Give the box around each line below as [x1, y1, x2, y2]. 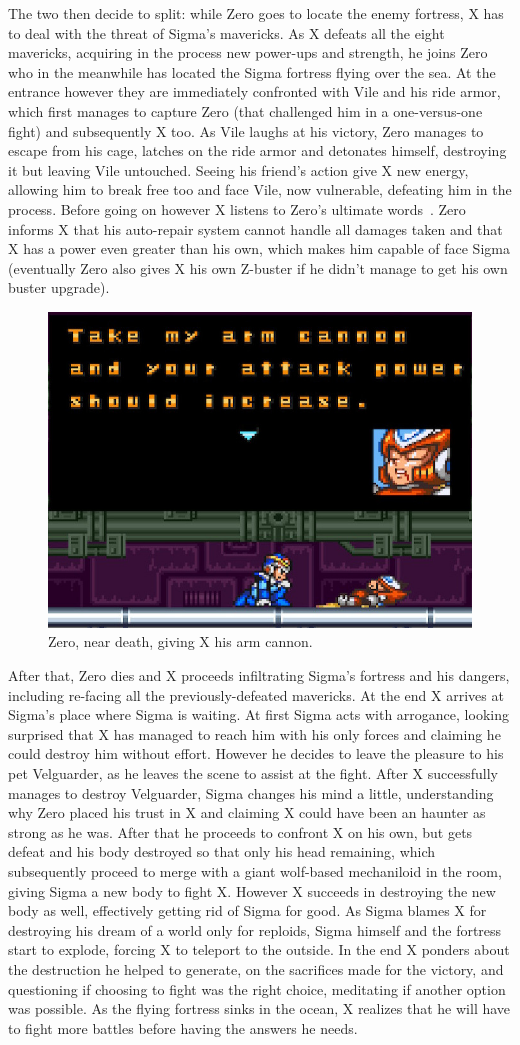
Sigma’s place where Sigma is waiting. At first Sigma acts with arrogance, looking [8, 704, 509, 725]
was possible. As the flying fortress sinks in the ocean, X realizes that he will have [8, 998, 511, 1019]
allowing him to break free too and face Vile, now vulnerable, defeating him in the [8, 179, 512, 200]
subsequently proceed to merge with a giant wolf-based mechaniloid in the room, [8, 860, 502, 881]
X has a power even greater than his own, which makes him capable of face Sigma [8, 238, 510, 259]
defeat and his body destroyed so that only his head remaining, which [8, 841, 436, 862]
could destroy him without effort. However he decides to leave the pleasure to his [8, 743, 504, 764]
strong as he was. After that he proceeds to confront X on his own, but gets [8, 821, 473, 842]
